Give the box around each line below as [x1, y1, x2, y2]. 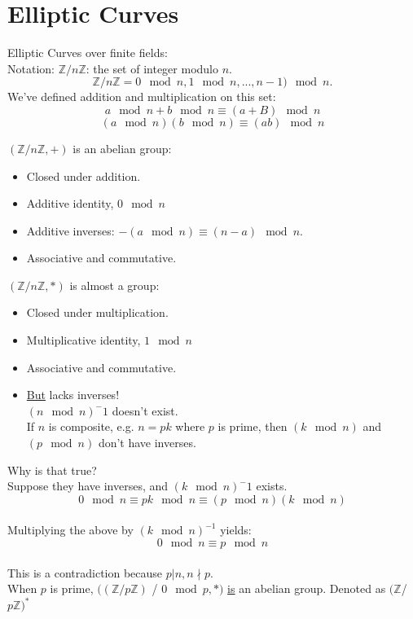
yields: [220, 521, 252, 538]
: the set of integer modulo [86, 59, 218, 77]
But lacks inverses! [26, 386, 120, 403]
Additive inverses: [26, 222, 115, 239]
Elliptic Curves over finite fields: [7, 44, 168, 61]
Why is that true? [7, 461, 97, 478]
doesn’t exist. [112, 402, 178, 419]
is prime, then [217, 418, 288, 435]
